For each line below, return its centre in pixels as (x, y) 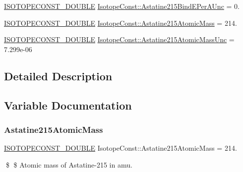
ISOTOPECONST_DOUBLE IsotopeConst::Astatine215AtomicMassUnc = (119, 39)
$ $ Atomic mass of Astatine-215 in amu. (69, 164)
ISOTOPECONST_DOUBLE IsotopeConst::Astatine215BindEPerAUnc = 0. (122, 6)
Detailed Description (58, 76)
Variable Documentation (68, 105)
